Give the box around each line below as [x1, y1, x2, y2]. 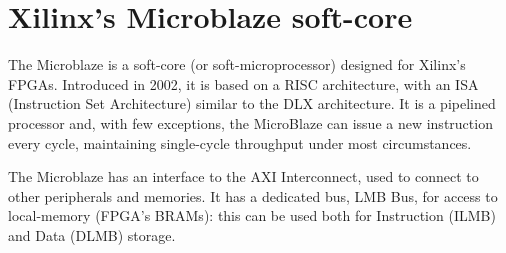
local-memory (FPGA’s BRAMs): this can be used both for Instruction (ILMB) [8, 205, 496, 226]
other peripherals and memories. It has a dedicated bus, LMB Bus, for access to [8, 185, 498, 206]
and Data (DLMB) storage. [8, 224, 176, 245]
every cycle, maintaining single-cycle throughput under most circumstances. [8, 132, 472, 153]
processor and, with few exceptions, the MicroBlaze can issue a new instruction [8, 112, 493, 133]
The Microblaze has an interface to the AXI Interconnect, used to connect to [8, 166, 479, 187]
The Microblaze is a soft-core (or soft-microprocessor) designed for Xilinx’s [8, 54, 466, 75]
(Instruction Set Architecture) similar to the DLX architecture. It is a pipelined [8, 93, 496, 114]
